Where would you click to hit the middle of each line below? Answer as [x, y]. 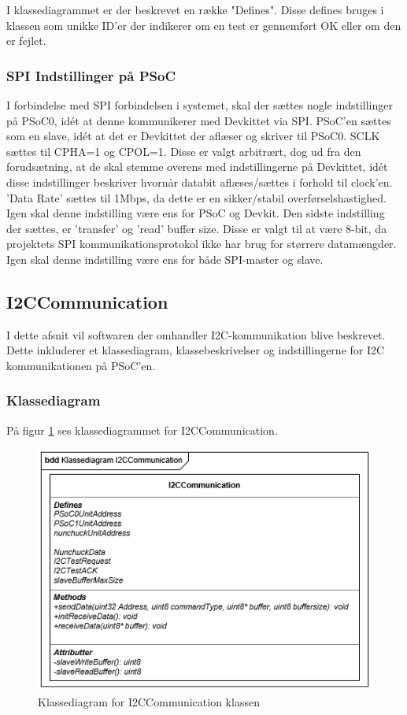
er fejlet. [26, 41]
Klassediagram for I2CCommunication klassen [149, 701]
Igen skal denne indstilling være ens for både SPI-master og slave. [165, 259]
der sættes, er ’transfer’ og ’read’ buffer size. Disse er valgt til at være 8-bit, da [197, 228]
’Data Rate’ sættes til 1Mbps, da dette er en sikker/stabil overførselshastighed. [196, 197]
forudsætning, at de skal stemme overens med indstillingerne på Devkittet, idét [197, 167]
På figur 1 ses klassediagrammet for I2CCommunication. [142, 430]
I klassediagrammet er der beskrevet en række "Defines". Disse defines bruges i [195, 9]
